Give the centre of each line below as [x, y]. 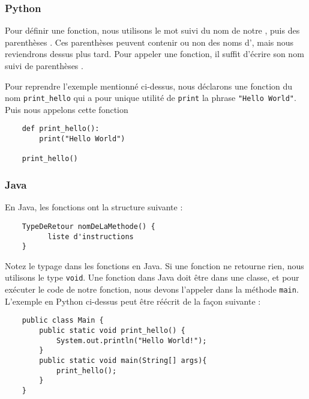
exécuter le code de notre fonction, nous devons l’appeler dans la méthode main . [152, 289]
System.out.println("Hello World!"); [131, 340]
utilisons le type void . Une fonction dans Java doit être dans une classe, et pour [152, 277]
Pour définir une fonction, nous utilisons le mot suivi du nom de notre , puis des [152, 30]
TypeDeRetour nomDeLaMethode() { [88, 226]
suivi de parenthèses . [44, 65]
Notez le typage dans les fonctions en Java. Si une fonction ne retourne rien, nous [154, 265]
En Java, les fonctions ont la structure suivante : [94, 207]
